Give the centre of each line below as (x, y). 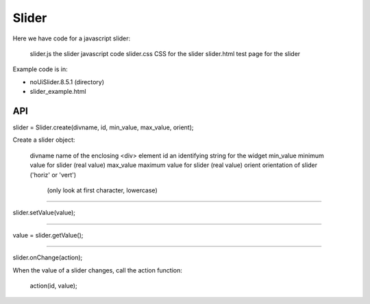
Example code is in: (40, 69)
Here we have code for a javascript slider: (72, 38)
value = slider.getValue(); (48, 235)
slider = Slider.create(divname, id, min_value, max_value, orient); (103, 127)
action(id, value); (54, 286)
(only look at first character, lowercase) (102, 190)
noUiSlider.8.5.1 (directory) (67, 81)
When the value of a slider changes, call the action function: (98, 270)
